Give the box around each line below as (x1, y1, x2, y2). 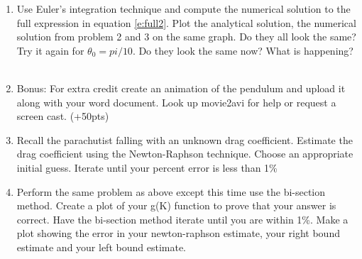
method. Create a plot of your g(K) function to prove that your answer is (16, 198, 336, 213)
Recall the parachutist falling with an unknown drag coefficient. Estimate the (16, 132, 353, 147)
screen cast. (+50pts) (16, 109, 109, 123)
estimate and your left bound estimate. (16, 239, 186, 254)
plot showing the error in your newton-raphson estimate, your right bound (16, 226, 340, 241)
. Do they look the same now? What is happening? (132, 43, 353, 57)
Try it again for (16, 43, 84, 57)
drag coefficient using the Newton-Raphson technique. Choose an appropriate (16, 146, 353, 161)
